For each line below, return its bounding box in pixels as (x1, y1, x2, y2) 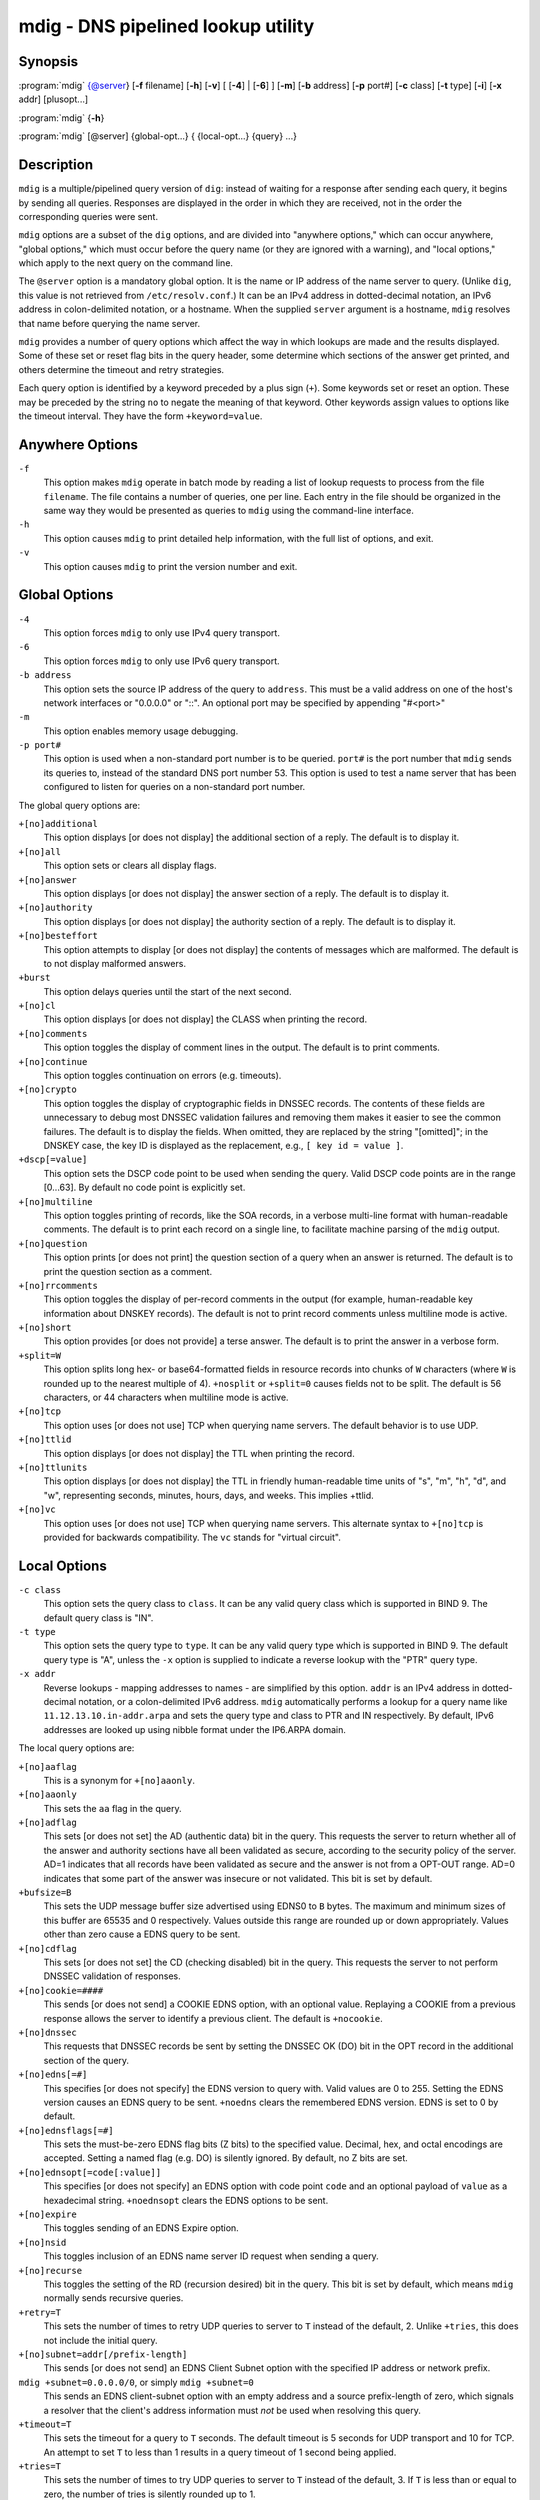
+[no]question (18, 1238, 88, 1249)
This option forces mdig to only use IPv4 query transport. (43, 626, 280, 639)
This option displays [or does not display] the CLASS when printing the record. (43, 1013, 368, 1025)
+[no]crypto (18, 1084, 77, 1095)
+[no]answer (18, 874, 77, 885)
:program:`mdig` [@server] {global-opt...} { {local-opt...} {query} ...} (18, 130, 297, 142)
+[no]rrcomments (18, 1280, 99, 1291)
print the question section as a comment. (43, 1265, 213, 1277)
